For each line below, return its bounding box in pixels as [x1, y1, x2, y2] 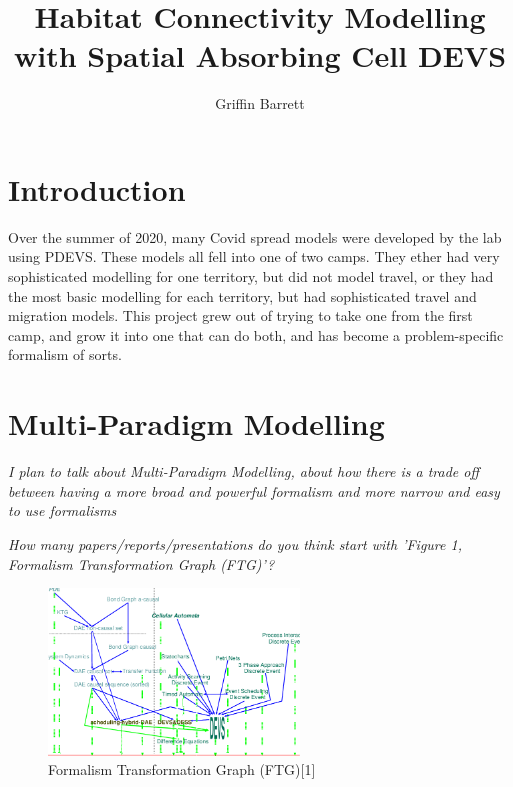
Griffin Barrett [215, 93, 305, 114]
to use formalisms [8, 500, 117, 521]
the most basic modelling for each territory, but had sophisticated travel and [8, 285, 477, 306]
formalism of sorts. [8, 344, 122, 365]
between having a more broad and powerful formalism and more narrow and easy [8, 480, 500, 501]
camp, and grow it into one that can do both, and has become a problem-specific [8, 324, 504, 345]
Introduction [8, 168, 186, 209]
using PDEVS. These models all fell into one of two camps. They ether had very [8, 246, 500, 267]
